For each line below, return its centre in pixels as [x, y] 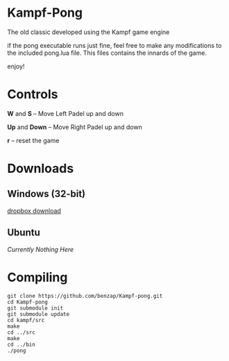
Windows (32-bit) [46, 194]
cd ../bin [22, 344]
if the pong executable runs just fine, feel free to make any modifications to [114, 45]
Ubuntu [24, 233]
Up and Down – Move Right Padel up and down [75, 127]
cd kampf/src [26, 320]
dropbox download [34, 210]
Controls [33, 94]
